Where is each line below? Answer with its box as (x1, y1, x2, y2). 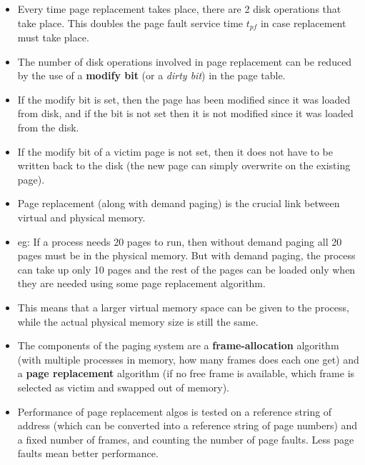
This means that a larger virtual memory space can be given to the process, (17, 299, 349, 314)
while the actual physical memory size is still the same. (17, 314, 259, 329)
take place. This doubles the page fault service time (17, 15, 244, 30)
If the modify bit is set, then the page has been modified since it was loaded (17, 91, 351, 106)
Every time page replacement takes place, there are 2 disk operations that (17, 1, 341, 16)
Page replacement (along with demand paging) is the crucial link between (17, 196, 340, 211)
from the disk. (17, 120, 79, 135)
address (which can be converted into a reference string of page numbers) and (17, 418, 358, 433)
